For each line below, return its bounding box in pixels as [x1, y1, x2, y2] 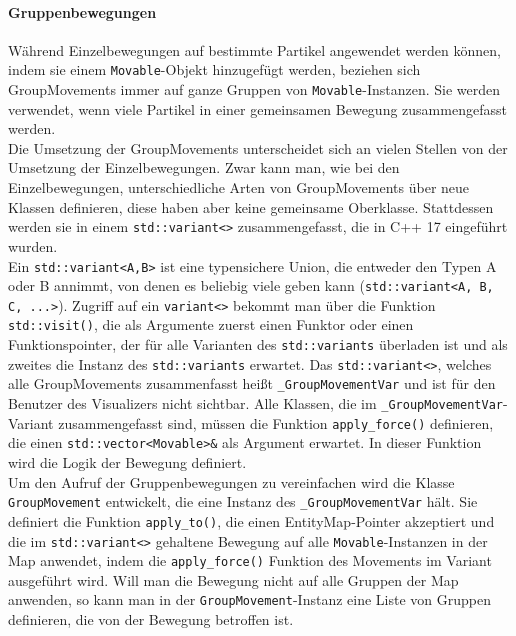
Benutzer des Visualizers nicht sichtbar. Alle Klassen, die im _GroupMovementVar [8, 393, 503, 414]
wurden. [8, 235, 58, 256]
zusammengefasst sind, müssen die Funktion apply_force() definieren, [58, 412, 494, 433]
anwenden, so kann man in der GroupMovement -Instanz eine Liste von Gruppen [8, 589, 491, 610]
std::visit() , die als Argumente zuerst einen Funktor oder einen [8, 314, 414, 335]
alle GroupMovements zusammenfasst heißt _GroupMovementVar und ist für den [8, 373, 496, 394]
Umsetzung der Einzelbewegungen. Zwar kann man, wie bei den [8, 157, 400, 178]
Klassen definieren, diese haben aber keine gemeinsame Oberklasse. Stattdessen [8, 196, 494, 217]
